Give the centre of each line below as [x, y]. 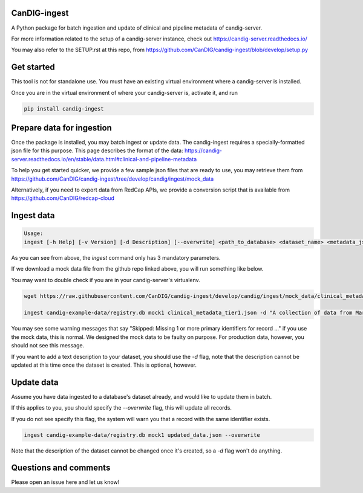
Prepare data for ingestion [61, 128]
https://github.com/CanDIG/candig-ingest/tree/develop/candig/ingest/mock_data [113, 179]
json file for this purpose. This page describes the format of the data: [97, 150]
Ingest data [33, 215]
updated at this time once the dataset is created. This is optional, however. [104, 365]
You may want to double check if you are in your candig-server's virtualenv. [106, 280]
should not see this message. [48, 346]
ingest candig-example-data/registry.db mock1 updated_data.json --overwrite [142, 435]
